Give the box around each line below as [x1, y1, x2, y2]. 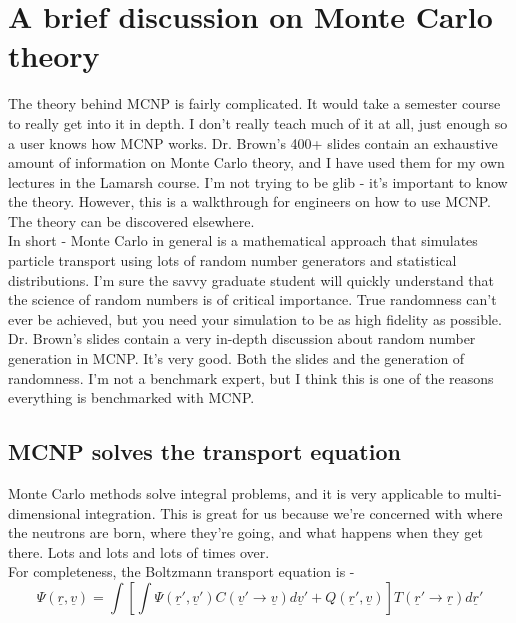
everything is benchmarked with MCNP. [8, 387, 255, 408]
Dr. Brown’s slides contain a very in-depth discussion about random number [8, 328, 476, 349]
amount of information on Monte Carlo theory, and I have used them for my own [8, 152, 505, 173]
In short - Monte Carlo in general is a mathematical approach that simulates [8, 230, 478, 251]
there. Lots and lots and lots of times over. [8, 541, 270, 562]
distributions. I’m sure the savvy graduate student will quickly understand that [8, 269, 495, 290]
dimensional [8, 502, 81, 523]
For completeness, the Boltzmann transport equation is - [8, 561, 355, 582]
